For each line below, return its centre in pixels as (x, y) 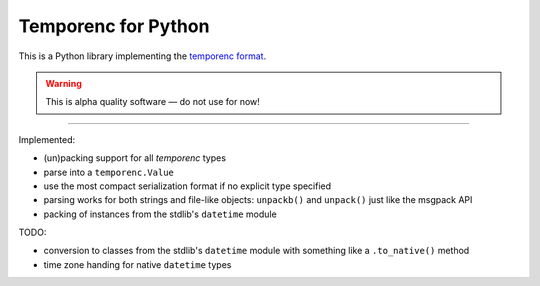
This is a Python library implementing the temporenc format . (142, 56)
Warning (63, 83)
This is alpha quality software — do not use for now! (152, 102)
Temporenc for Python (114, 26)
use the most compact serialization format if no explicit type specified (187, 186)
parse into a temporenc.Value (109, 172)
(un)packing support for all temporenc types (135, 158)
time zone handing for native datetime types (137, 264)
